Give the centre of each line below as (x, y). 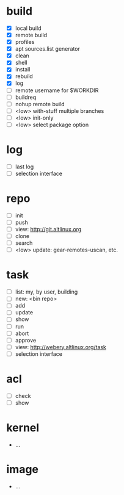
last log (24, 167)
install (23, 70)
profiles (25, 42)
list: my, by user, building (46, 292)
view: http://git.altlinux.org (48, 229)
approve (26, 340)
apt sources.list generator (48, 49)
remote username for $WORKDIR (57, 90)
